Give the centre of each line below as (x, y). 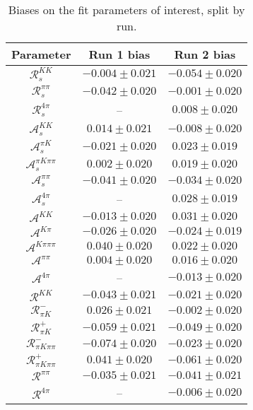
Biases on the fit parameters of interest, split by (126, 10)
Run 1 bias (119, 54)
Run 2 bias (205, 54)
